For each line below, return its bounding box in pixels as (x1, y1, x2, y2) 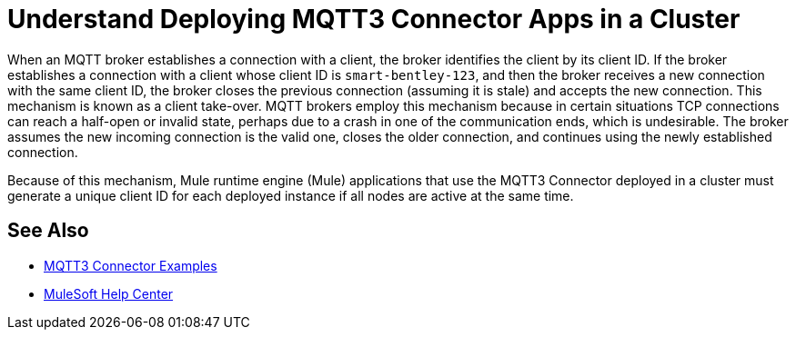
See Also (7, 219, 89, 243)
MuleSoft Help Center (44, 285, 174, 302)
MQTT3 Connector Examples (44, 257, 217, 273)
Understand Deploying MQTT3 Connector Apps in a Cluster (7, 4, 741, 35)
